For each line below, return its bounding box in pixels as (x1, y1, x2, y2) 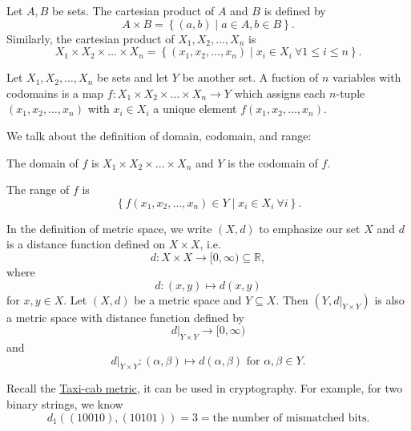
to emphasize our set (259, 220, 361, 236)
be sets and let (96, 69, 169, 86)
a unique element (153, 100, 237, 117)
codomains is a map (6, 84, 104, 101)
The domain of (6, 154, 79, 171)
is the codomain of (228, 154, 318, 171)
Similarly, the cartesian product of (6, 30, 175, 46)
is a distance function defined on (6, 236, 166, 252)
